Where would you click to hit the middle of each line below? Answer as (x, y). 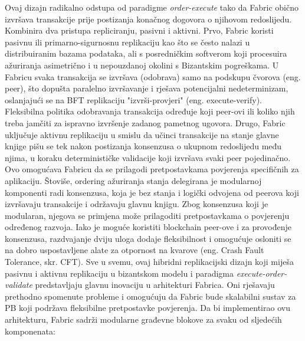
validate (19, 285)
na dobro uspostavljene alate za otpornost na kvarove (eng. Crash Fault (135, 250)
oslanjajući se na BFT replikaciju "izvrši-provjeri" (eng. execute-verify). (133, 99)
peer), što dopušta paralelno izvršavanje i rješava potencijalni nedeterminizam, (147, 88)
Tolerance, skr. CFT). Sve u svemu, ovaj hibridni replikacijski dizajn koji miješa (149, 262)
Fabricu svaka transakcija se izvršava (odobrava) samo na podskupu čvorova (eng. (153, 76)
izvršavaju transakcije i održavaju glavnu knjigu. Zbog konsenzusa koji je (137, 204)
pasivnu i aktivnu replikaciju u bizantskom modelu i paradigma (119, 273)
